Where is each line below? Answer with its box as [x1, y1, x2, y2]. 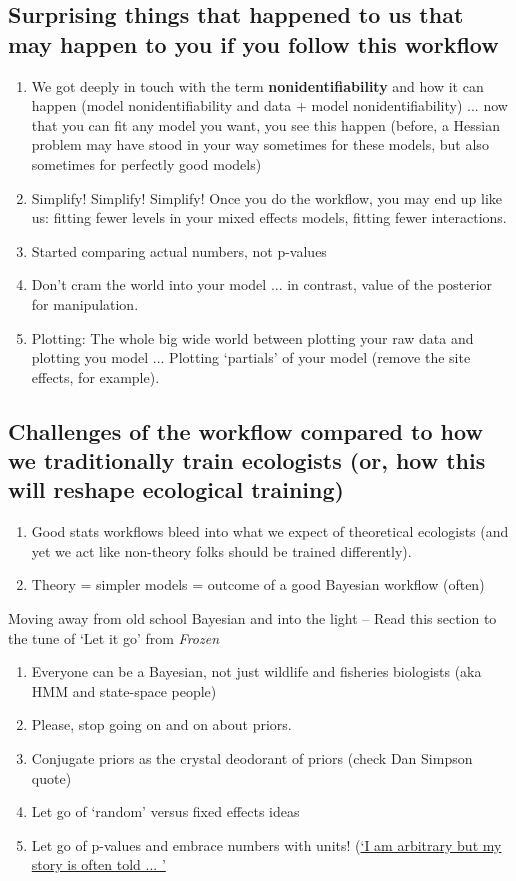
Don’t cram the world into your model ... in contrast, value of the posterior [31, 274, 493, 295]
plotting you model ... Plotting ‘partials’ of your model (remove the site [31, 347, 471, 368]
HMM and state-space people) [31, 680, 217, 701]
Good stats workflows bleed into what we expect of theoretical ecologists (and [31, 521, 509, 542]
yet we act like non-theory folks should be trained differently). [31, 540, 412, 561]
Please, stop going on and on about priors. [31, 714, 292, 735]
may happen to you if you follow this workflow [8, 28, 499, 59]
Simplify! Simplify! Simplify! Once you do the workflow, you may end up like [31, 187, 503, 208]
